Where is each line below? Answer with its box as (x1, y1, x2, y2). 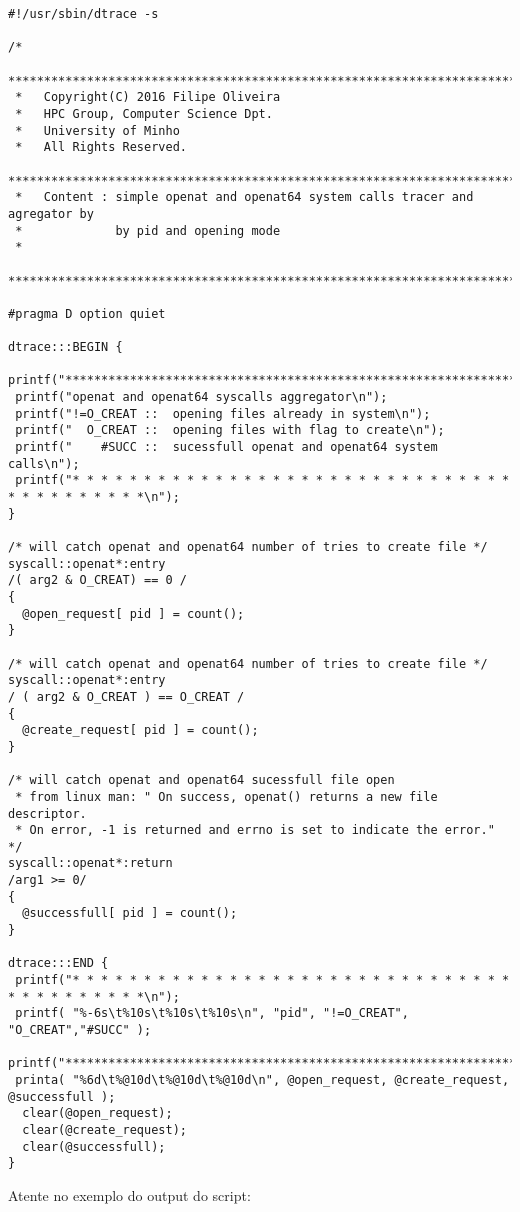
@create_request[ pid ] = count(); (22, 723, 259, 738)
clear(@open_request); (22, 1106, 173, 1121)
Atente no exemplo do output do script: (8, 1184, 251, 1205)
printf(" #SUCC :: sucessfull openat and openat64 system (15, 440, 438, 455)
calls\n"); (8, 456, 80, 471)
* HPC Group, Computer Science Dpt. (15, 106, 273, 121)
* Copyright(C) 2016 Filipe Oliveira (15, 90, 281, 105)
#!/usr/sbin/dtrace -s (8, 7, 159, 21)
